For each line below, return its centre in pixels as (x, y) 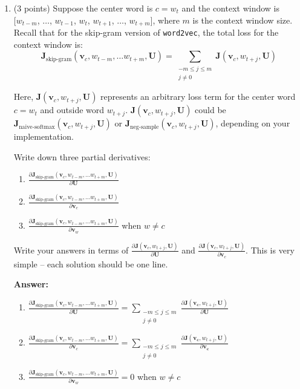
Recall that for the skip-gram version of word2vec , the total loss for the (146, 32)
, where (166, 20)
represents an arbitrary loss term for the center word (198, 96)
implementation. (44, 136)
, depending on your (253, 123)
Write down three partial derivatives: (82, 156)
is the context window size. (243, 20)
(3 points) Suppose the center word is (83, 8)
